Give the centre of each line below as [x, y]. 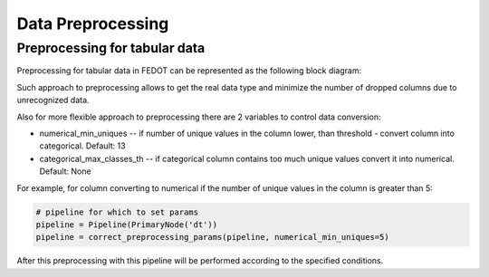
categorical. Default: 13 [82, 146]
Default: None [65, 171]
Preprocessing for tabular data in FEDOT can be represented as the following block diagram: [189, 71]
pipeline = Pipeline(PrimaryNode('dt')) [126, 224]
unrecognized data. [53, 100]
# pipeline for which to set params [117, 212]
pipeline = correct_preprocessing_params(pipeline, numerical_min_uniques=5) [212, 237]
